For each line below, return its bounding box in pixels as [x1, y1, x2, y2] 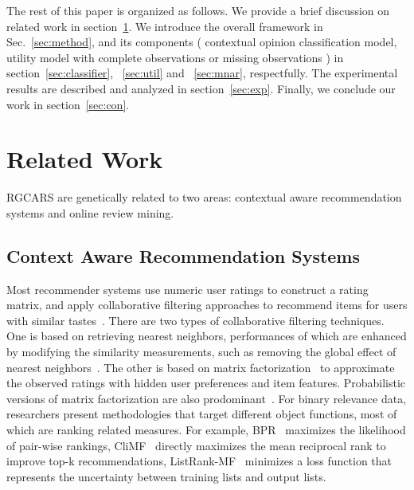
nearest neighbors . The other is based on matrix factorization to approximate [6, 359, 395, 375]
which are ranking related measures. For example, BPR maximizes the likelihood [6, 421, 406, 438]
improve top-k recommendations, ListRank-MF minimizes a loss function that [6, 453, 393, 469]
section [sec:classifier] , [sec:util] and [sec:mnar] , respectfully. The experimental [6, 65, 398, 81]
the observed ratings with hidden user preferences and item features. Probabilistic [6, 374, 406, 391]
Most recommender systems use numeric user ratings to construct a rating [6, 280, 369, 297]
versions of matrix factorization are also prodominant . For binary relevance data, [6, 390, 407, 406]
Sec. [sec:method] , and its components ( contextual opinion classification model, [6, 33, 397, 50]
